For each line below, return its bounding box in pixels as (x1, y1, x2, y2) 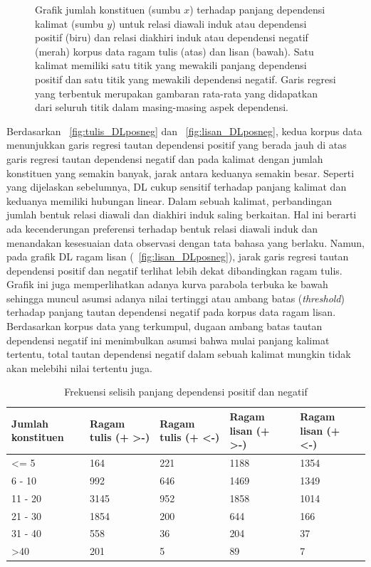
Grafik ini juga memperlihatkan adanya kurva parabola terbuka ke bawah (6, 277, 328, 292)
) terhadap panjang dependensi (189, 2, 325, 16)
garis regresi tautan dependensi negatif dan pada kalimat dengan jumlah (6, 151, 323, 166)
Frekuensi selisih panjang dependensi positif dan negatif (64, 384, 308, 399)
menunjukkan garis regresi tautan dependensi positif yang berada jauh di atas (6, 137, 347, 152)
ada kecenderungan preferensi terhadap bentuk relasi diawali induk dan (6, 221, 318, 235)
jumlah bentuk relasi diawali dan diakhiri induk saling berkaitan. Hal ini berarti (6, 207, 357, 222)
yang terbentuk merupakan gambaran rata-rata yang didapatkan (35, 85, 318, 100)
